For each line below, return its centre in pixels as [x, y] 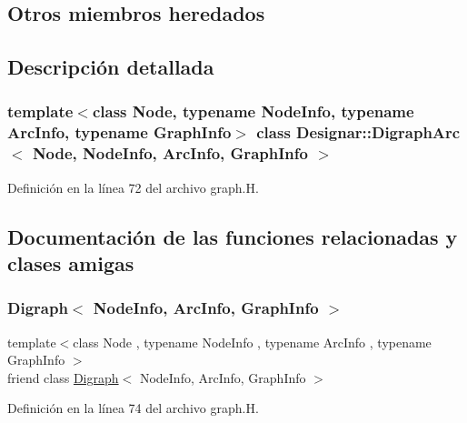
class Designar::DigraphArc [358, 132]
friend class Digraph [63, 377]
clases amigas [71, 263]
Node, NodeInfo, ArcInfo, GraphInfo [170, 153]
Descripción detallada [111, 67]
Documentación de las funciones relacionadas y [233, 236]
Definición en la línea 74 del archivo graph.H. [133, 408]
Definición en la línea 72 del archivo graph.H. [133, 187]
